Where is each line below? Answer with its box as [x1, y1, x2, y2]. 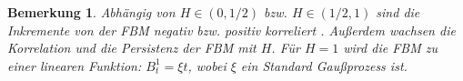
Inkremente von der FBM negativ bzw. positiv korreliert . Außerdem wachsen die [7, 20, 456, 39]
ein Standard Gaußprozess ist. [240, 56, 408, 75]
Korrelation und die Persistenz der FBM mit [7, 38, 257, 57]
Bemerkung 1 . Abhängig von [7, 3, 176, 21]
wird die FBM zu [343, 38, 438, 57]
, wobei [187, 56, 226, 75]
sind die [376, 3, 420, 21]
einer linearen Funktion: [7, 56, 142, 75]
